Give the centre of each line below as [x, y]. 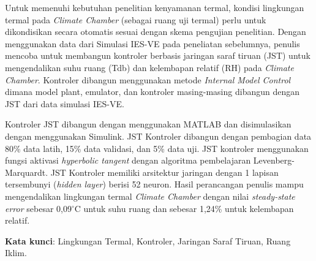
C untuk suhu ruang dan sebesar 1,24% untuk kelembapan [184, 208]
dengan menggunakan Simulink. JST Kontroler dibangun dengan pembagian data [158, 136]
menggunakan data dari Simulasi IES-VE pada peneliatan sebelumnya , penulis [152, 43]
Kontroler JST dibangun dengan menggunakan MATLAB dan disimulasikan [148, 124]
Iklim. [16, 253]
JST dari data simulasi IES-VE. [65, 103]
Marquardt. [27, 172]
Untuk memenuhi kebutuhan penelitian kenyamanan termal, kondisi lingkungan [155, 7]
